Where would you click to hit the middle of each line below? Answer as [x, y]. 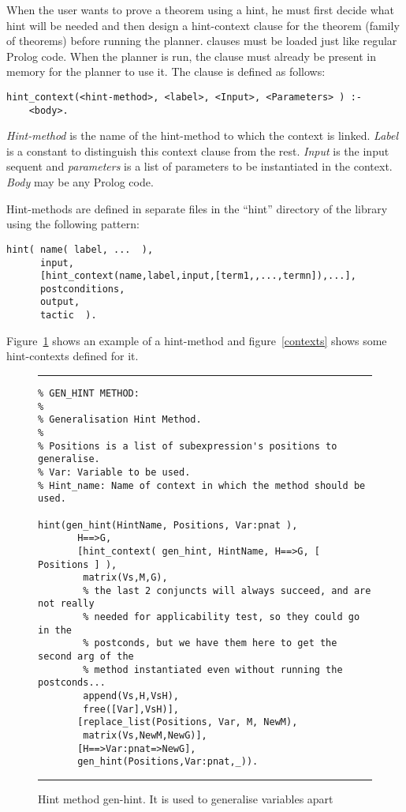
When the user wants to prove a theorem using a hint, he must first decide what [201, 9]
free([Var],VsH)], [131, 709]
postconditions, [82, 289]
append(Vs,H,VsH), [131, 696]
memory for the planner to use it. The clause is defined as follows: [166, 71]
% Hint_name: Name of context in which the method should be [202, 485]
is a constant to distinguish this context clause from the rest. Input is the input [198, 150]
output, [60, 302]
